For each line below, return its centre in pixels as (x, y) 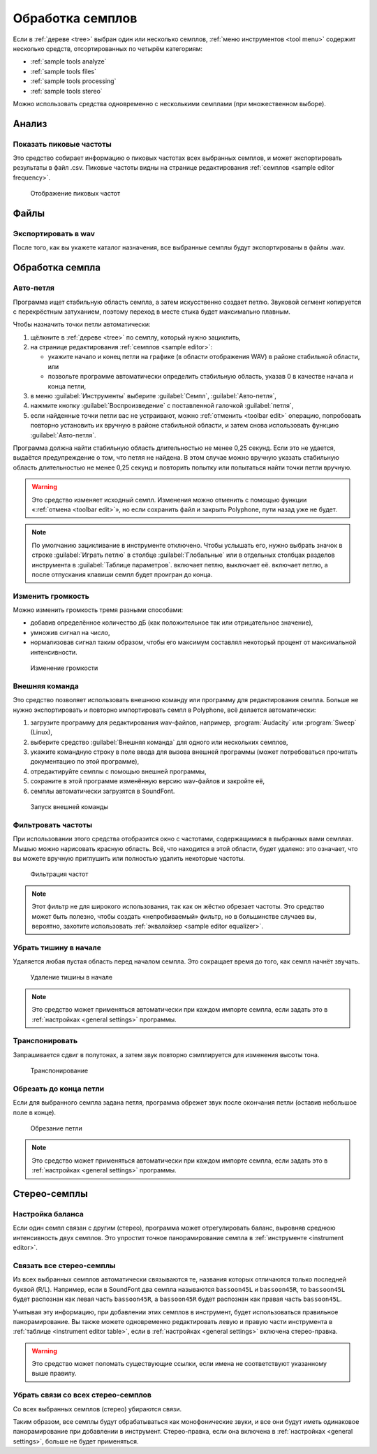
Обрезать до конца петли (59, 1089)
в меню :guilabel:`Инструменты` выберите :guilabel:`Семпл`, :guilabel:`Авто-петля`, (154, 396)
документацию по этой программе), (85, 762)
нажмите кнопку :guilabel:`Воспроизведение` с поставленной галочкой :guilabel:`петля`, (162, 406)
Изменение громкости (64, 668)
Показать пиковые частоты (62, 144)
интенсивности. (54, 652)
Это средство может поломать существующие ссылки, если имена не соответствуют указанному (179, 1364)
